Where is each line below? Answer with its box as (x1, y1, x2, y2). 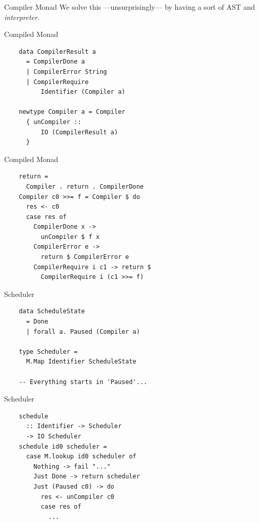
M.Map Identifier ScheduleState (26, 358, 136, 366)
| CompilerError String (26, 68, 107, 75)
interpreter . (4, 11, 39, 22)
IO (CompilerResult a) (41, 128, 118, 136)
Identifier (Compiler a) (41, 88, 126, 96)
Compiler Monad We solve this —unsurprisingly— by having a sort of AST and (4, 2, 255, 12)
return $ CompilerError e (41, 253, 129, 261)
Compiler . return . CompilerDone (26, 183, 144, 190)
